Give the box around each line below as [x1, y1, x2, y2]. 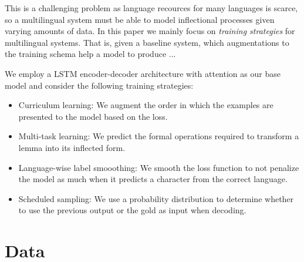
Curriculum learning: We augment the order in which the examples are [18, 99, 273, 111]
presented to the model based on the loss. [18, 110, 168, 122]
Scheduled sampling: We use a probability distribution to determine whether [18, 192, 294, 204]
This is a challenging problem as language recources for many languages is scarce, [5, 2, 298, 14]
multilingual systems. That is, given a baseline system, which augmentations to [5, 36, 289, 48]
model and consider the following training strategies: [5, 79, 194, 91]
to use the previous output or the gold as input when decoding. [18, 204, 246, 216]
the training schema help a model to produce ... [5, 48, 176, 60]
